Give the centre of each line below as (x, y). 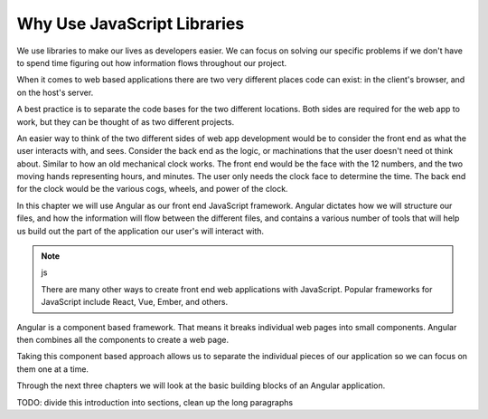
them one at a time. (53, 369)
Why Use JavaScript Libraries (131, 24)
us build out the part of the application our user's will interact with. (141, 231)
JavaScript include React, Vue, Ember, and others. (135, 302)
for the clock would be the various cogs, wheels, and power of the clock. (152, 189)
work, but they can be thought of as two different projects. (126, 121)
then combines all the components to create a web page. (123, 339)
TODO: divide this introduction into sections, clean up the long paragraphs (155, 402)
